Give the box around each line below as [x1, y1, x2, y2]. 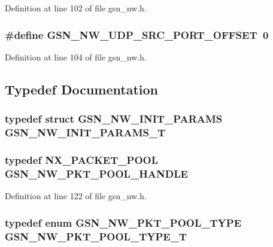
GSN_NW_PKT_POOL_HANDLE [5, 166, 188, 181]
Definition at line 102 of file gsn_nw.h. [5, 2, 147, 14]
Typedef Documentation [5, 80, 158, 98]
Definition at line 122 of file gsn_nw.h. [5, 190, 147, 202]
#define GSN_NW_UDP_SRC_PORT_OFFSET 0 [5, 27, 269, 42]
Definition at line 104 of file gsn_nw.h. [5, 50, 147, 63]
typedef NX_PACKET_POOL [5, 152, 158, 167]
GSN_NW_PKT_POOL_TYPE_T [5, 228, 187, 243]
